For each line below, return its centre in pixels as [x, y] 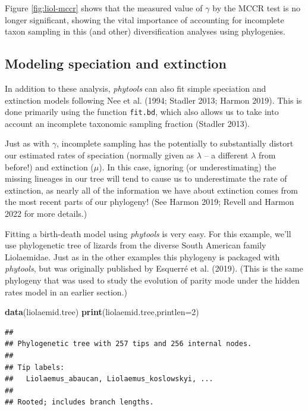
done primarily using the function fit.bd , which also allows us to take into [142, 112]
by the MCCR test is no [256, 8]
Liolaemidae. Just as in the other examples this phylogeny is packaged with [142, 256]
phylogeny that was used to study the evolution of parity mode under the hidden [152, 280]
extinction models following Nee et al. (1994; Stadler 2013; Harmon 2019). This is [153, 100]
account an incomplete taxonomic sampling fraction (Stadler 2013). [128, 123]
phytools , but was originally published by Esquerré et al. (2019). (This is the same [154, 268]
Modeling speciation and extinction [116, 63]
